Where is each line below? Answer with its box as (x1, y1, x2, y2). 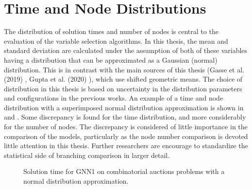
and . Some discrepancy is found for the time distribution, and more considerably (4, 112, 246, 122)
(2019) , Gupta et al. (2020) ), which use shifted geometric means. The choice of (4, 74, 243, 84)
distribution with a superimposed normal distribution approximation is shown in (4, 102, 244, 112)
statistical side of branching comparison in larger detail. (4, 150, 170, 160)
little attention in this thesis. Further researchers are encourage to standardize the (4, 140, 248, 151)
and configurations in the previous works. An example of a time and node (4, 93, 223, 103)
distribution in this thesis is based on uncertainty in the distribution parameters (4, 83, 242, 93)
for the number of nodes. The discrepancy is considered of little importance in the (4, 121, 248, 132)
